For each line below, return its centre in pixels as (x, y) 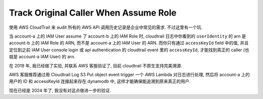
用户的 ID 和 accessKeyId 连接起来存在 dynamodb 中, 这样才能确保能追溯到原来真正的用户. (100, 81)
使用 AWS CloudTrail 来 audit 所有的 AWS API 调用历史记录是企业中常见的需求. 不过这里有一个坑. (106, 27)
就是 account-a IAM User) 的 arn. (42, 57)
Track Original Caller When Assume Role (93, 13)
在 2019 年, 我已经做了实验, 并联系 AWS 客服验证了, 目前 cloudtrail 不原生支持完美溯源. (96, 65)
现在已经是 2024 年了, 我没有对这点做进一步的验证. (60, 90)
